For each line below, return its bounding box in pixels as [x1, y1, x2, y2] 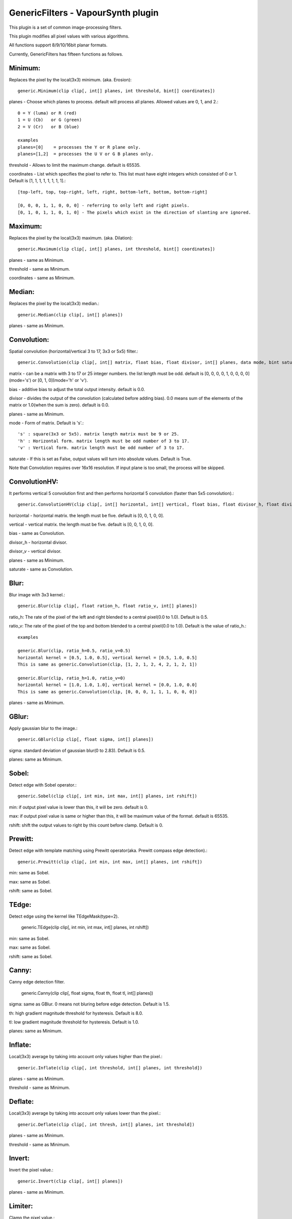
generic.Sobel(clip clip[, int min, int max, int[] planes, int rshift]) [18, 793, 198, 799]
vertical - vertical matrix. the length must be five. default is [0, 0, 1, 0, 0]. [9, 522, 154, 528]
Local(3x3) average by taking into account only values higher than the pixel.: [9, 1054, 163, 1060]
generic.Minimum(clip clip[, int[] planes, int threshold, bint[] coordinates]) [18, 88, 216, 94]
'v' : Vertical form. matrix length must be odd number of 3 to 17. [18, 445, 184, 451]
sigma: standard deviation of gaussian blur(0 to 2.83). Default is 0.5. [9, 747, 146, 753]
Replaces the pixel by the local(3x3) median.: [9, 300, 99, 307]
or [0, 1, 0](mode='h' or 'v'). [32, 377, 88, 383]
